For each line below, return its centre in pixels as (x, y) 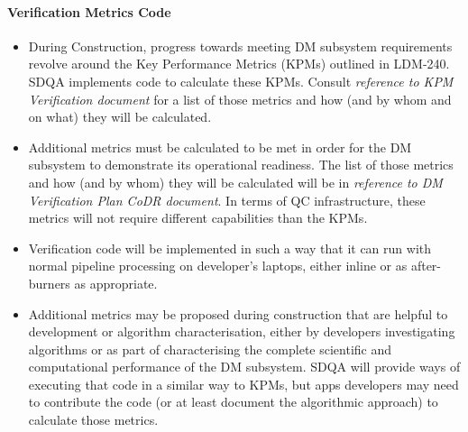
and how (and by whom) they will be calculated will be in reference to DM (235, 182)
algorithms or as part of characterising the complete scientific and (210, 349)
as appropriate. (116, 283)
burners (49, 283)
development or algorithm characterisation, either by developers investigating (242, 331)
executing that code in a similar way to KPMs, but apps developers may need (243, 384)
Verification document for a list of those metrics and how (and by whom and (240, 99)
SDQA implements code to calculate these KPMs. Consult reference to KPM (241, 81)
